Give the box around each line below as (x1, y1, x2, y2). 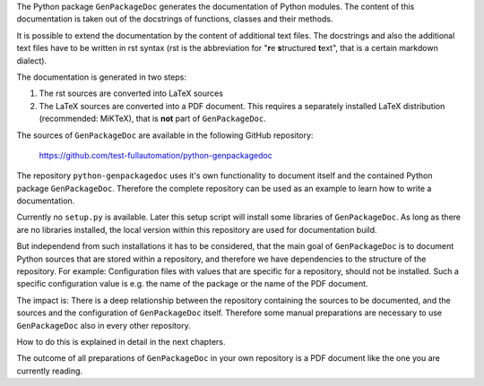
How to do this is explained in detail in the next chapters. (16, 336, 226, 347)
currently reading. (16, 365, 83, 376)
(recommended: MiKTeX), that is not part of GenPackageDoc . (39, 113, 266, 124)
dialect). (16, 55, 48, 66)
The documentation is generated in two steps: (16, 72, 187, 82)
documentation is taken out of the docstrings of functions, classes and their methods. (16, 13, 333, 24)
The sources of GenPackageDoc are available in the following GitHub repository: (16, 130, 314, 141)
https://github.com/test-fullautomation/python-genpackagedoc (39, 150, 272, 160)
